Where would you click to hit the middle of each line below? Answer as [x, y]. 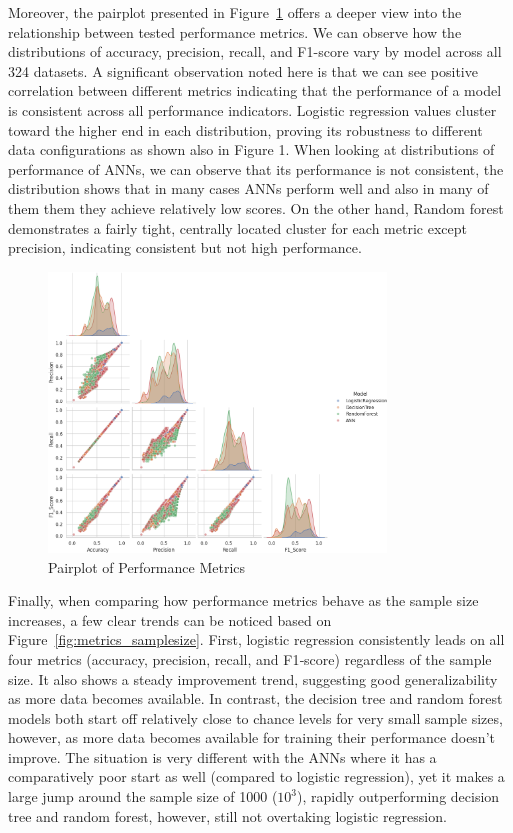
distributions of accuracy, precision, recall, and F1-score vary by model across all [255, 51]
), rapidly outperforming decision [398, 796]
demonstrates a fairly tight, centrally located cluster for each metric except [237, 227]
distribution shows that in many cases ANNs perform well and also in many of [248, 188]
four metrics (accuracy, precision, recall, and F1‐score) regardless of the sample [250, 658]
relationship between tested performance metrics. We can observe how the [235, 31]
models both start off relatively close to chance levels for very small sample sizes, [255, 717]
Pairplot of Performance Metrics [147, 566]
